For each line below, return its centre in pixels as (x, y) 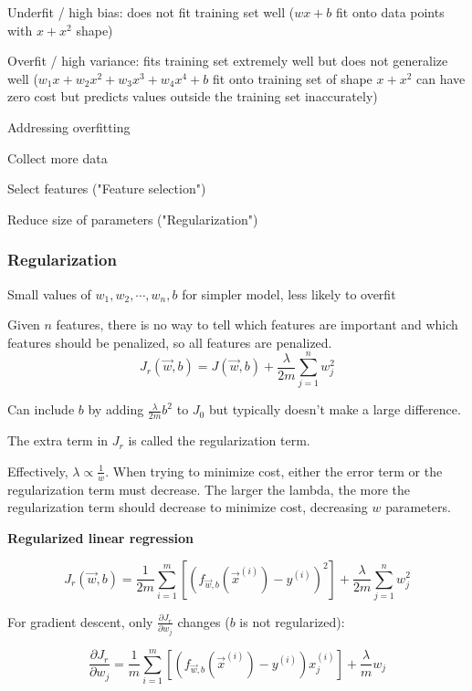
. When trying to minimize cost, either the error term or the (274, 471)
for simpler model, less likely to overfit (289, 293)
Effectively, (38, 471)
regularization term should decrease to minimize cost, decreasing (188, 507)
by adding (116, 409)
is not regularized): (292, 621)
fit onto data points (390, 12)
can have (441, 78)
